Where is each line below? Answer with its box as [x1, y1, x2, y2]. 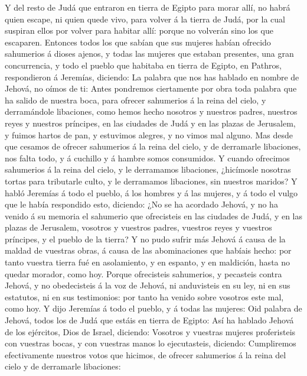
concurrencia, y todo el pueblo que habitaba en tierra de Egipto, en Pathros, [5, 59, 282, 71]
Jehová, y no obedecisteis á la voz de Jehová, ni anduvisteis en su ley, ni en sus [5, 279, 290, 291]
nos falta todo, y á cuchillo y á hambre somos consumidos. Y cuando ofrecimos [5, 151, 290, 164]
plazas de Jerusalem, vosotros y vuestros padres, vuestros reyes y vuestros [5, 221, 272, 234]
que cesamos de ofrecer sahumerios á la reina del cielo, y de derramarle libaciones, [5, 140, 301, 153]
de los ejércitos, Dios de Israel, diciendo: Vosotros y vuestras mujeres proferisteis [5, 325, 296, 338]
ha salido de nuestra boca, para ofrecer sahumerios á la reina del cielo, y [5, 93, 266, 106]
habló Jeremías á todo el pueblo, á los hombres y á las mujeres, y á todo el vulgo [5, 186, 298, 199]
